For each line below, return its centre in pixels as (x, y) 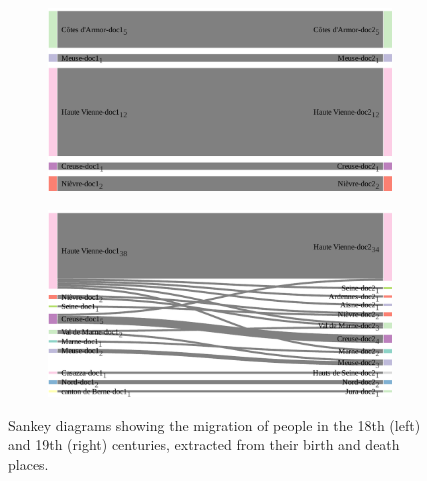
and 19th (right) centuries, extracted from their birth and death (204, 444)
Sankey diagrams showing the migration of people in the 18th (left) (214, 424)
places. (28, 463)
